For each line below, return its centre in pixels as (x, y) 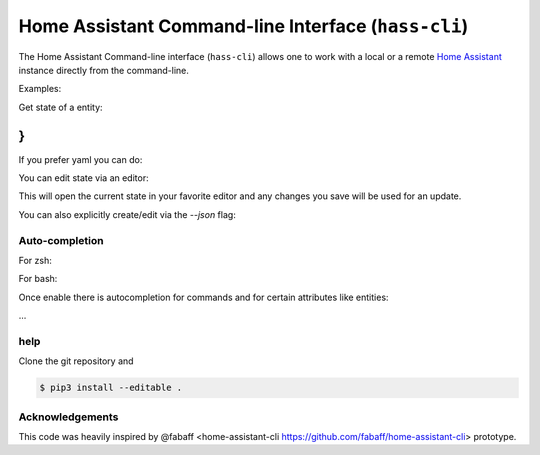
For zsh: (35, 260)
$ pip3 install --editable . (111, 388)
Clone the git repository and (76, 361)
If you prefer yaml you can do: (80, 159)
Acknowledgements (68, 417)
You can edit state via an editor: (83, 178)
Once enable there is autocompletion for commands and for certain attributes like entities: (203, 297)
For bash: (38, 279)
